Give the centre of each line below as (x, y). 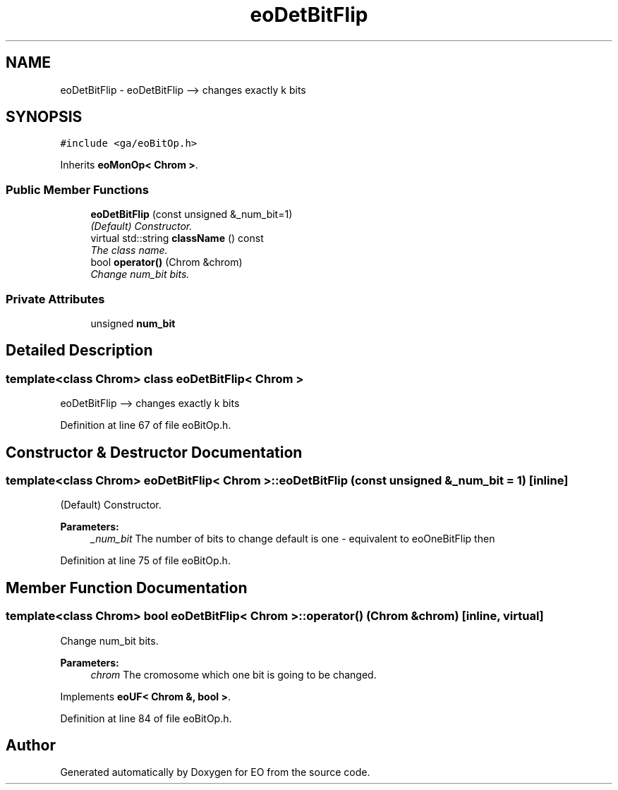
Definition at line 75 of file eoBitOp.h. (145, 561)
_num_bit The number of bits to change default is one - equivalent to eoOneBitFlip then (293, 539)
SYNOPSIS (44, 117)
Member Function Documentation (127, 588)
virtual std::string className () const (177, 238)
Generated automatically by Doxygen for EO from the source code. (215, 772)
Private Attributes (55, 299)
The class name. (129, 250)
